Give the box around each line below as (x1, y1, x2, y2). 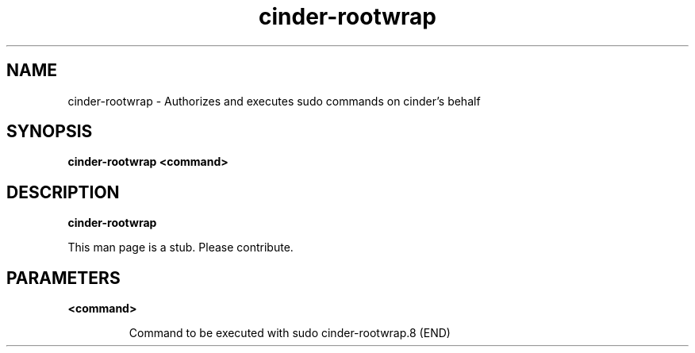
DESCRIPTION (6, 182, 120, 202)
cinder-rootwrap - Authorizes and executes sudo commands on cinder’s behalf (67, 94, 481, 108)
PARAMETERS (6, 267, 121, 288)
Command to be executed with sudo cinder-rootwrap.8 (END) (129, 326, 451, 340)
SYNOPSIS (6, 121, 93, 142)
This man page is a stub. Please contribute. (67, 240, 294, 255)
